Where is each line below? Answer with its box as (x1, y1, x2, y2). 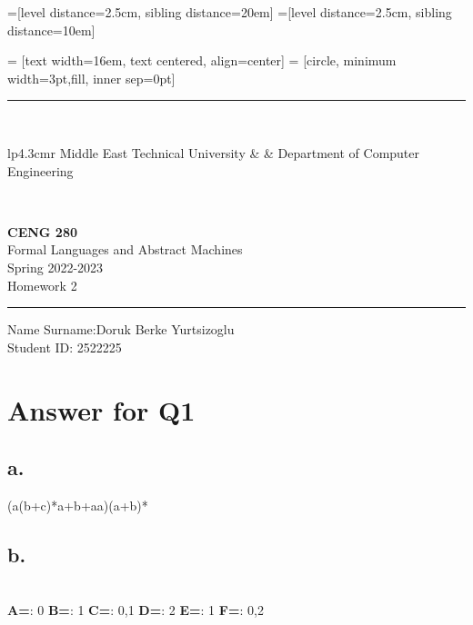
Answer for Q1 (7, 391, 196, 428)
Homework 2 (7, 275, 77, 294)
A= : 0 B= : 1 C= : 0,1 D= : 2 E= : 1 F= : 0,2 (7, 600, 264, 620)
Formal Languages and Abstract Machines (7, 240, 243, 259)
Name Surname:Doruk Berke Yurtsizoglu (7, 320, 235, 339)
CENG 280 (7, 222, 77, 241)
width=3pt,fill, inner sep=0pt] (7, 68, 176, 87)
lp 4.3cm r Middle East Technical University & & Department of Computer (7, 143, 420, 162)
